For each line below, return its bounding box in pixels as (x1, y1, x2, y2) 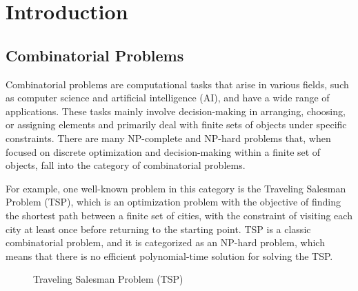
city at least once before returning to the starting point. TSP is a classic (6, 221, 311, 236)
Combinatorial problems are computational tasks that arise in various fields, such (6, 77, 349, 91)
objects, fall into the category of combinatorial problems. (6, 158, 246, 172)
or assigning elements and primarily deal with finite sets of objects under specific (6, 117, 347, 132)
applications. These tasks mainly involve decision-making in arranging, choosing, (6, 103, 346, 118)
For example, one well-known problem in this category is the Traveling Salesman (6, 181, 346, 195)
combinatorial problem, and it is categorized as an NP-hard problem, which (6, 235, 325, 250)
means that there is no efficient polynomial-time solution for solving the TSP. (6, 248, 333, 263)
